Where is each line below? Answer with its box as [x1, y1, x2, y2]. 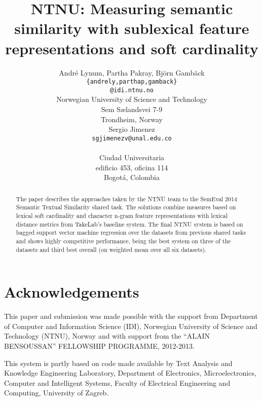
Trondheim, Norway [101, 114, 163, 124]
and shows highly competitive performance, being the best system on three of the [16, 236, 231, 245]
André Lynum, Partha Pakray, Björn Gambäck [59, 67, 205, 78]
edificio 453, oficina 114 [95, 162, 168, 172]
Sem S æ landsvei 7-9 [101, 104, 163, 114]
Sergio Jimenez [108, 124, 155, 134]
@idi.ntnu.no [110, 86, 154, 94]
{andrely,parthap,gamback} [86, 78, 177, 86]
